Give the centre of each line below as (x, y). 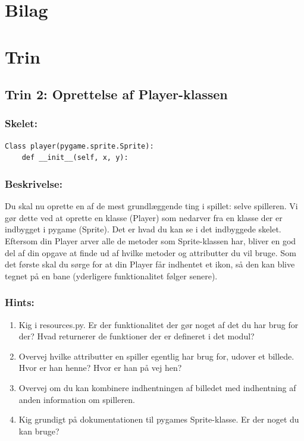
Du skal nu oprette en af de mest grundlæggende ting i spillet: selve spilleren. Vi (151, 206)
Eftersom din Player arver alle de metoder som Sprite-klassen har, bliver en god (151, 240)
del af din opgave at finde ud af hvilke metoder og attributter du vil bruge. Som (151, 252)
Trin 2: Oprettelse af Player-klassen (116, 94)
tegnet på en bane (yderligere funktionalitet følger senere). (111, 275)
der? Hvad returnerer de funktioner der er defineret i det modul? (137, 336)
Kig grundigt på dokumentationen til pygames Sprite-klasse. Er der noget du (159, 419)
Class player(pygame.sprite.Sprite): (79, 146)
